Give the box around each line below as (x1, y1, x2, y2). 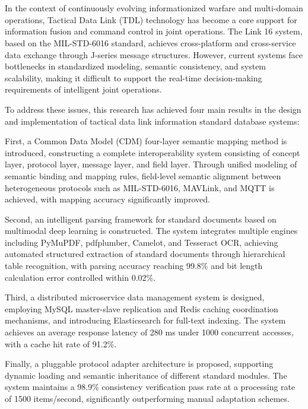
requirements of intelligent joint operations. (5, 83, 162, 96)
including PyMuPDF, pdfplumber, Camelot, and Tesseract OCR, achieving (5, 236, 278, 248)
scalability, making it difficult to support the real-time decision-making (5, 71, 262, 84)
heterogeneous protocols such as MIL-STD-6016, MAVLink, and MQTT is (5, 181, 275, 194)
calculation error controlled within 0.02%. (5, 271, 156, 283)
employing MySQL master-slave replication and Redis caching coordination (5, 302, 278, 315)
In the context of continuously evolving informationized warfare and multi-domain (5, 2, 303, 14)
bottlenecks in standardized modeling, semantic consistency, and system (5, 60, 266, 72)
